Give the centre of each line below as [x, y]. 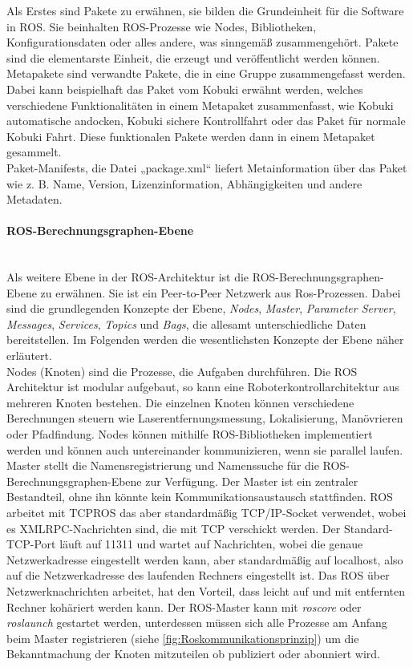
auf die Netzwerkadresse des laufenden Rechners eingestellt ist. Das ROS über [198, 575]
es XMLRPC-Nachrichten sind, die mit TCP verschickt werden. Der [174, 528]
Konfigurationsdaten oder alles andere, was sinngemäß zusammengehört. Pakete [202, 42]
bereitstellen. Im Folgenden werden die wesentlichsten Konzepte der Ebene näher [205, 340]
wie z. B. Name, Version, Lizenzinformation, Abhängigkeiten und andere [184, 183]
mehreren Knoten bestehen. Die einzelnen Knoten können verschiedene [180, 402]
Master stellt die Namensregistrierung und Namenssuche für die [163, 465]
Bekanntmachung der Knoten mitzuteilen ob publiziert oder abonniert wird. [193, 654]
